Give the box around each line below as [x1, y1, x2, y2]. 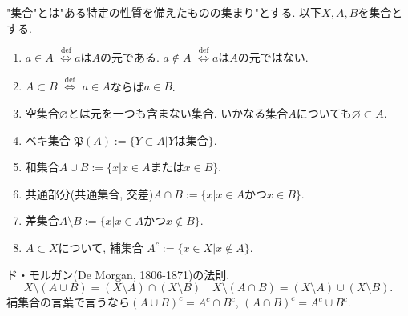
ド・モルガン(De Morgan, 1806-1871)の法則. [6, 266, 230, 282]
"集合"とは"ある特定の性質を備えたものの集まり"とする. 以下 [6, 4, 322, 20]
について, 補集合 [58, 238, 143, 255]
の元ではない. [237, 48, 309, 65]
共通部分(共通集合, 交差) [25, 185, 154, 202]
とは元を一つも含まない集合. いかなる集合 [67, 104, 289, 121]
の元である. [100, 48, 160, 65]
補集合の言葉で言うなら [6, 294, 130, 310]
